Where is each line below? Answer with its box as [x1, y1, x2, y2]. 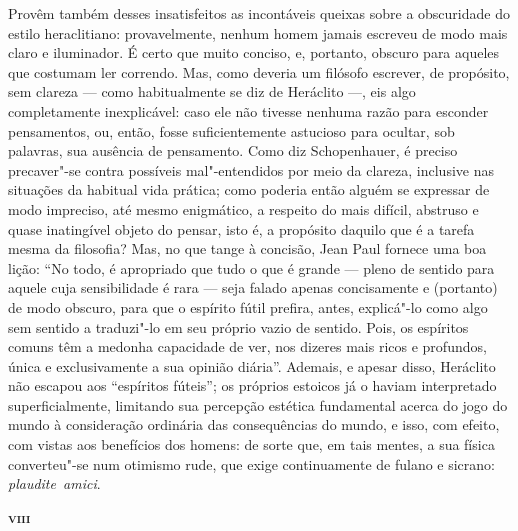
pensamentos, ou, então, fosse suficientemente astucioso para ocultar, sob [8, 120, 455, 141]
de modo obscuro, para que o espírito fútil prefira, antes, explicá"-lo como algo [8, 296, 488, 317]
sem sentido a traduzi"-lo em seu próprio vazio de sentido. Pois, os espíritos [8, 316, 469, 337]
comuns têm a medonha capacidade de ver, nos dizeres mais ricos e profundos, [8, 336, 487, 357]
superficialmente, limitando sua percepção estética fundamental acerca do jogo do [8, 394, 508, 415]
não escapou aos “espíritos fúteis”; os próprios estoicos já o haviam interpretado [8, 375, 497, 396]
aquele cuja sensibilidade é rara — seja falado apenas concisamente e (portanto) [8, 277, 498, 298]
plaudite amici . [8, 473, 101, 494]
